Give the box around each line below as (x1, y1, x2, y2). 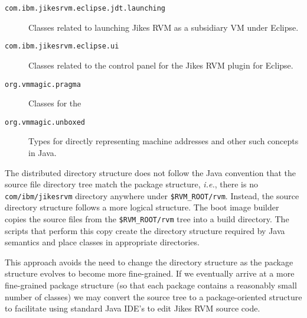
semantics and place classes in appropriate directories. (5, 236, 200, 248)
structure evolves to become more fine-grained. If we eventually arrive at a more (5, 267, 295, 280)
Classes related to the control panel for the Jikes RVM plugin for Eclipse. (28, 59, 293, 71)
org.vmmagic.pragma (5, 80, 81, 89)
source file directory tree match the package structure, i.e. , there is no (5, 178, 258, 190)
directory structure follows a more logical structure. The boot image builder (5, 201, 279, 213)
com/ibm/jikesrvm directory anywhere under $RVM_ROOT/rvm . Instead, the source (5, 189, 299, 202)
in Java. (28, 147, 57, 158)
